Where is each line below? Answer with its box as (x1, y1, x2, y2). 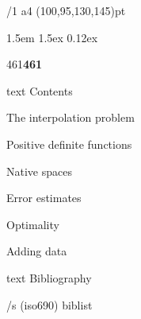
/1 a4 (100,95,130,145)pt (6, 2, 126, 18)
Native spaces (6, 162, 72, 179)
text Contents (6, 82, 73, 99)
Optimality (6, 216, 59, 232)
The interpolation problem (6, 109, 135, 126)
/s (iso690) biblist (6, 296, 93, 313)
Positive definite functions (6, 135, 132, 152)
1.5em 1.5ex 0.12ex (6, 29, 98, 45)
